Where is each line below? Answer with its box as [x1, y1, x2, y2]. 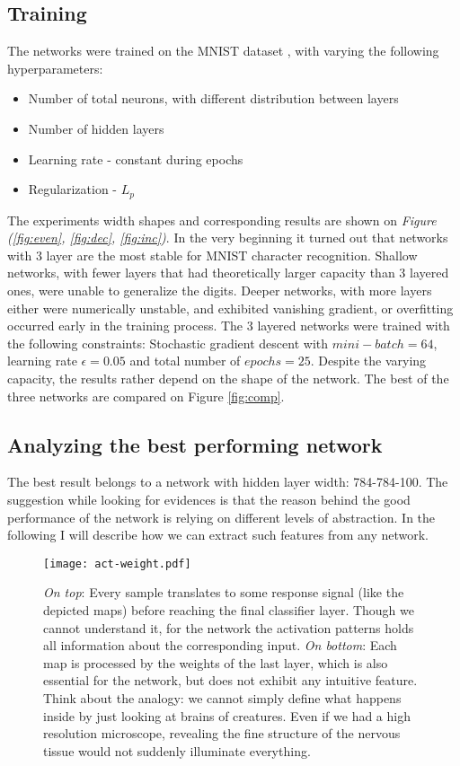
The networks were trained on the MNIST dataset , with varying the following [7, 41, 439, 60]
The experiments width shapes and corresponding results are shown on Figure [7, 210, 437, 229]
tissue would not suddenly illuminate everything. [43, 741, 311, 760]
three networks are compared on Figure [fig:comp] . [7, 386, 285, 405]
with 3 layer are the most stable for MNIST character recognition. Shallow [7, 245, 418, 264]
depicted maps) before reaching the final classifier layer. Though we [43, 600, 414, 619]
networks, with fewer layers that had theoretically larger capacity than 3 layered [7, 263, 449, 282]
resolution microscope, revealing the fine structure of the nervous [43, 724, 401, 743]
